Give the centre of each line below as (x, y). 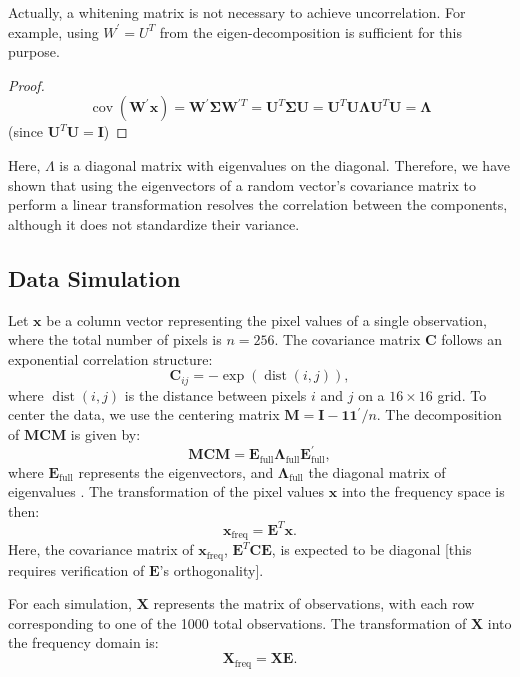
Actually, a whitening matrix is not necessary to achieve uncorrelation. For (237, 12)
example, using (53, 31)
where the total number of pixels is (115, 339)
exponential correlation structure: (110, 358)
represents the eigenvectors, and (176, 471)
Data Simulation (94, 277)
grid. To (462, 394)
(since (26, 131)
